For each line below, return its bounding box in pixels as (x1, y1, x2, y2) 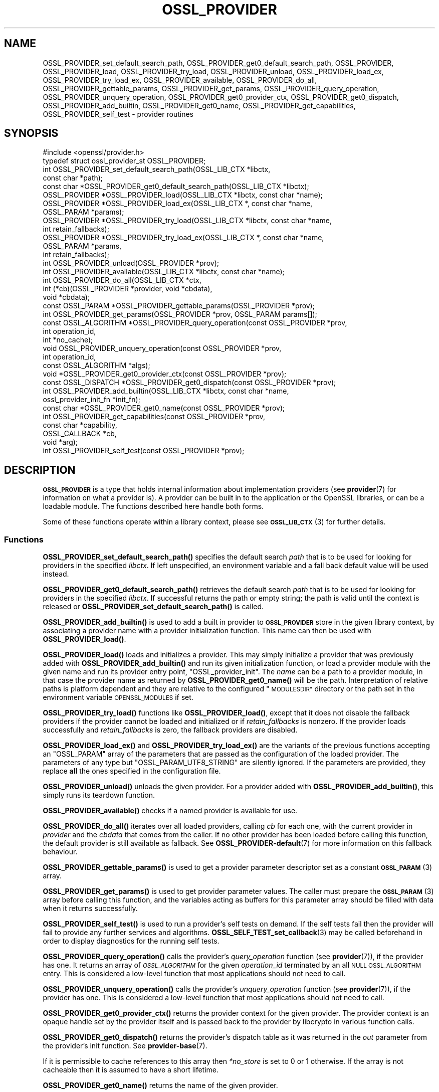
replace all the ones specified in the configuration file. (43, 767, 221, 776)
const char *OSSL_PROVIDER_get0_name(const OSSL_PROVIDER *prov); (43, 404, 285, 413)
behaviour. (43, 847, 78, 856)
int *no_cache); (43, 335, 93, 344)
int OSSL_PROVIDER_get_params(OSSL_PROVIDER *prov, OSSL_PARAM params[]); (43, 310, 317, 319)
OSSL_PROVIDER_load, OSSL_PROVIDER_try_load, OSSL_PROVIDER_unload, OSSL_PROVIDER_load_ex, (43, 67, 384, 76)
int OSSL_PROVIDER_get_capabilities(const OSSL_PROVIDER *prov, (43, 412, 266, 421)
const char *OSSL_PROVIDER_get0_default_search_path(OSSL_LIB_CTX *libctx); (43, 182, 309, 191)
